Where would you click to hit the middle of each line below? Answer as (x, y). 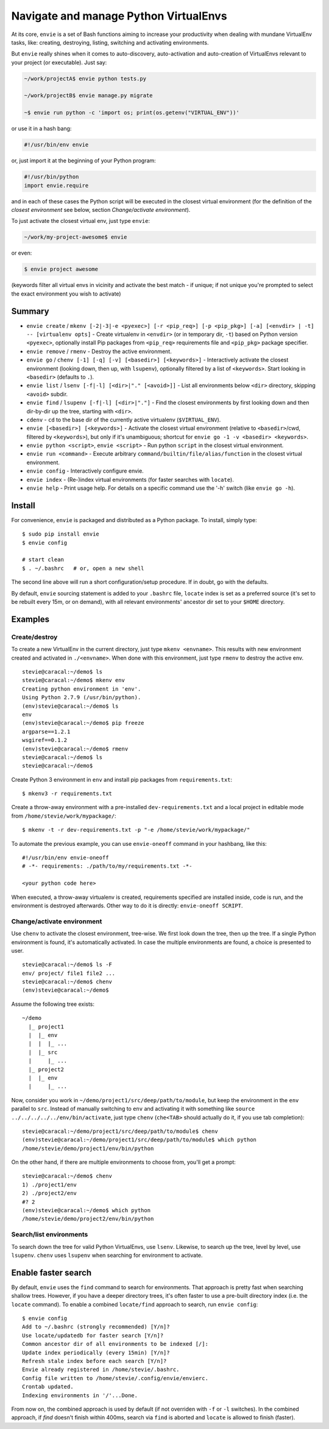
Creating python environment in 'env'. (82, 689)
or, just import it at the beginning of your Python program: (84, 161)
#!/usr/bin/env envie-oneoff (65, 858)
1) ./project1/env (50, 1184)
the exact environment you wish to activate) (66, 294)
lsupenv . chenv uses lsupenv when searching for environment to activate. (107, 1255)
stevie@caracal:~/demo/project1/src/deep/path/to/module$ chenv (120, 1131)
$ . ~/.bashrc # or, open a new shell (83, 568)
